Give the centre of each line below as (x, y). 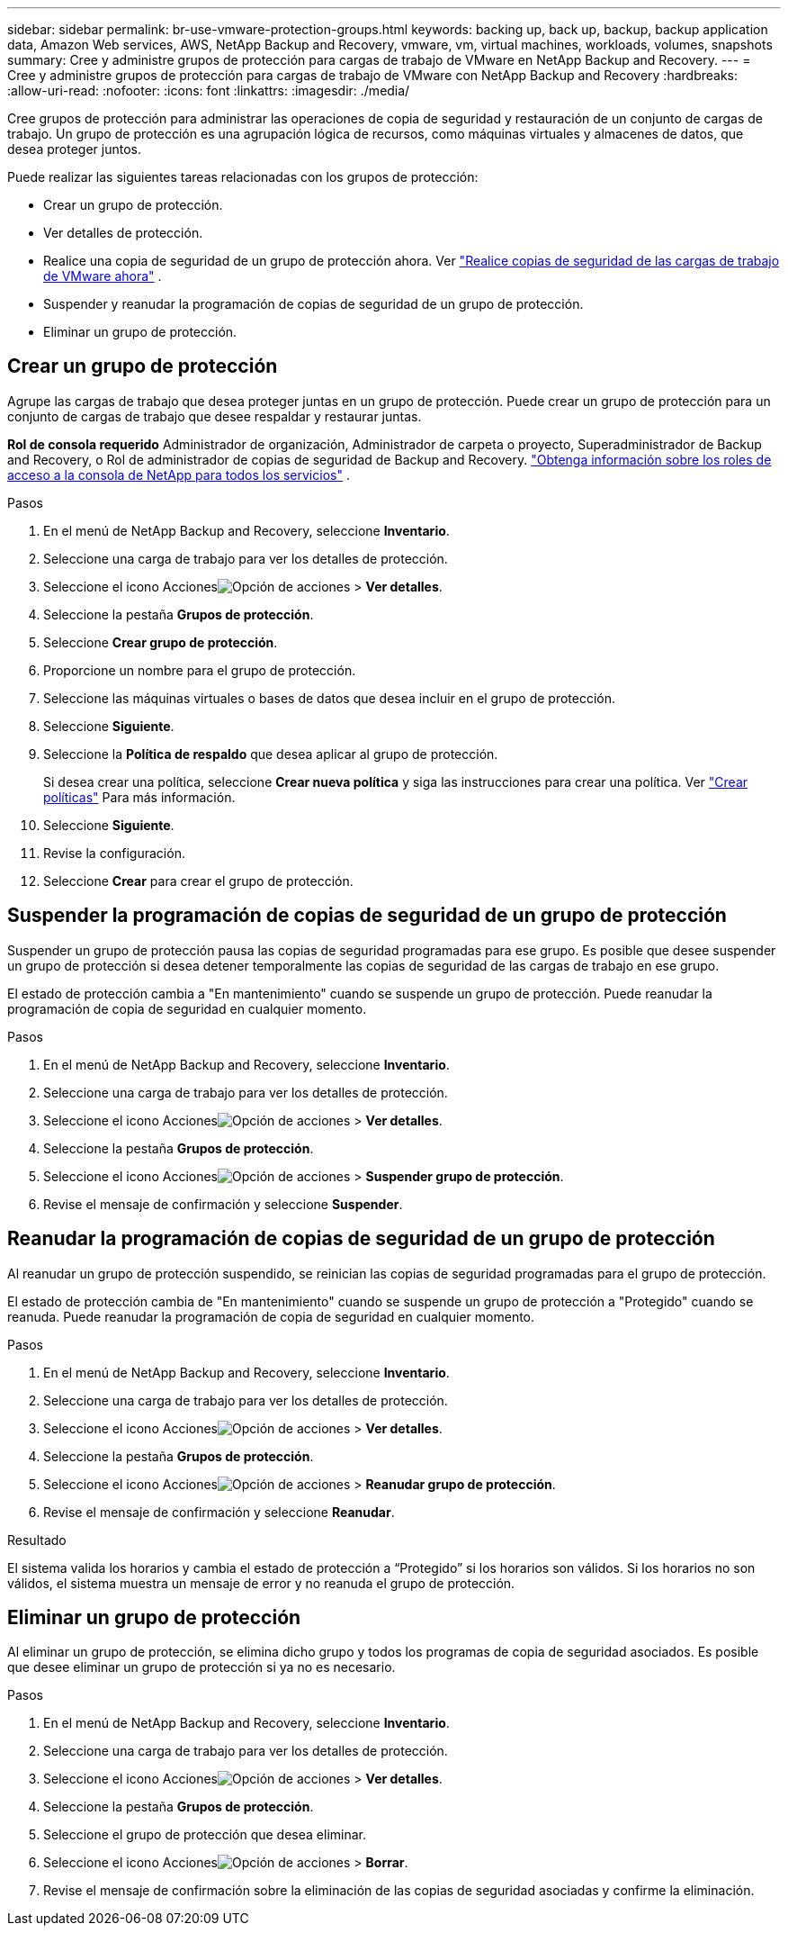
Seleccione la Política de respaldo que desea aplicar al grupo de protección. (271, 754)
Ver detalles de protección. (123, 233)
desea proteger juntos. (74, 149)
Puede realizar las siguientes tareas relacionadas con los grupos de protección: (243, 177)
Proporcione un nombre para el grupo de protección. (200, 670)
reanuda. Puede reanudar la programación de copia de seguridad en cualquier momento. (271, 1316)
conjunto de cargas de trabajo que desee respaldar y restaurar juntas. (215, 416)
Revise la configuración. (114, 853)
